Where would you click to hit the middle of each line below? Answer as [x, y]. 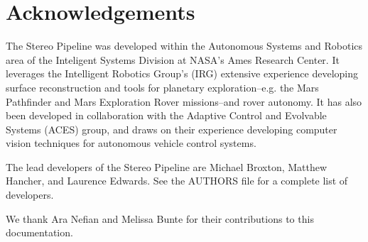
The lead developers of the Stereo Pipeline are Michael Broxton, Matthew [167, 166]
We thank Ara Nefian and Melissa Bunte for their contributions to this [160, 218]
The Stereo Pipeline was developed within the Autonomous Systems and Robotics [184, 46]
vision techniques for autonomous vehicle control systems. [131, 143]
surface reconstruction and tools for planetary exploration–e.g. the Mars [162, 87]
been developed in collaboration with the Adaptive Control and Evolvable [166, 115]
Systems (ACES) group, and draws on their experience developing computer [172, 129]
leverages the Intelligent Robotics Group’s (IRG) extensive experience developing [182, 73]
